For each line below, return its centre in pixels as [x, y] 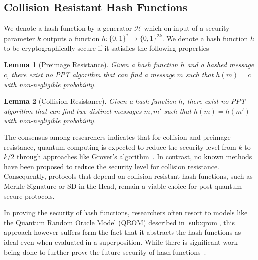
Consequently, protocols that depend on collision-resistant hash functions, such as [128, 176]
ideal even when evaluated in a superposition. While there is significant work [121, 241]
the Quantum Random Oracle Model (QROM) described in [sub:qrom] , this [119, 222]
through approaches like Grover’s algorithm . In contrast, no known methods [134, 157]
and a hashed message [220, 65]
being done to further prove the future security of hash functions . [105, 251]
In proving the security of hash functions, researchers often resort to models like [126, 212]
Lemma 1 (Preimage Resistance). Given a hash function [91, 65]
